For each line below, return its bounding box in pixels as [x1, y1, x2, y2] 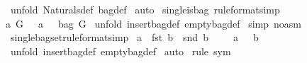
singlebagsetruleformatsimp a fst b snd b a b [10, 30, 259, 45]
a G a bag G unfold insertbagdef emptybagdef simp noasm [6, 16, 302, 30]
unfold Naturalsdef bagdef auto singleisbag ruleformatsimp [10, 2, 280, 16]
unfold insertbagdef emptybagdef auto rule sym [10, 43, 231, 58]
